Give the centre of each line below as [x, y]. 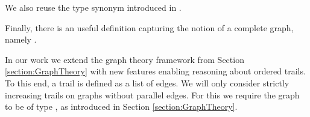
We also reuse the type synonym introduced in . [93, 7]
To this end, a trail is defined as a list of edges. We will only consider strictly [147, 82]
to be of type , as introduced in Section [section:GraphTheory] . [121, 106]
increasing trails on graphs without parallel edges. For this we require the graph [152, 94]
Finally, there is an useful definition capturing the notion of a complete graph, [149, 27]
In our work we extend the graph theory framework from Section [125, 59]
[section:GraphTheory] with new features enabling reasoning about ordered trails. [155, 71]
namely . [21, 39]
